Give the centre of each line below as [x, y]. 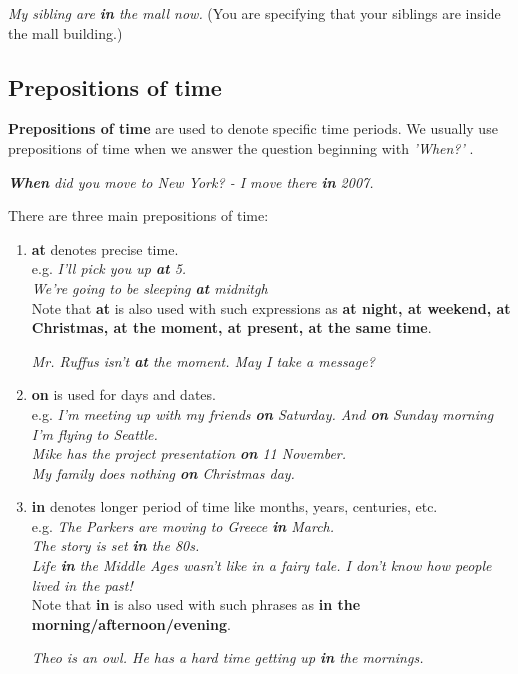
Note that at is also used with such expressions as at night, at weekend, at [271, 307]
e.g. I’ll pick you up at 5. [109, 268]
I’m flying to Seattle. [94, 433]
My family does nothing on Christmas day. [163, 472]
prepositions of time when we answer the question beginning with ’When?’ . [241, 147]
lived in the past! [82, 584]
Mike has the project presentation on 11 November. [189, 453]
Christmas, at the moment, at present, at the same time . [231, 327]
